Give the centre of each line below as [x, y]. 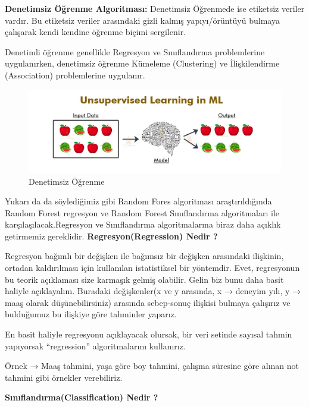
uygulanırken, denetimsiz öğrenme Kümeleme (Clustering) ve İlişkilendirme [142, 63]
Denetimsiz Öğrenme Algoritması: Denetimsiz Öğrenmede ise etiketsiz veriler [155, 8]
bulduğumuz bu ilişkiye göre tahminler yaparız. [91, 314]
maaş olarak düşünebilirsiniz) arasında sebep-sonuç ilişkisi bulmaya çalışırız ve [148, 302]
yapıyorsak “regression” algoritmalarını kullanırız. [95, 346]
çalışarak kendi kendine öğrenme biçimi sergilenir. [96, 32]
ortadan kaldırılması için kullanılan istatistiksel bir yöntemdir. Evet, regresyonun [152, 268]
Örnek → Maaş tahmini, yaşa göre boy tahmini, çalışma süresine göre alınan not [152, 366]
